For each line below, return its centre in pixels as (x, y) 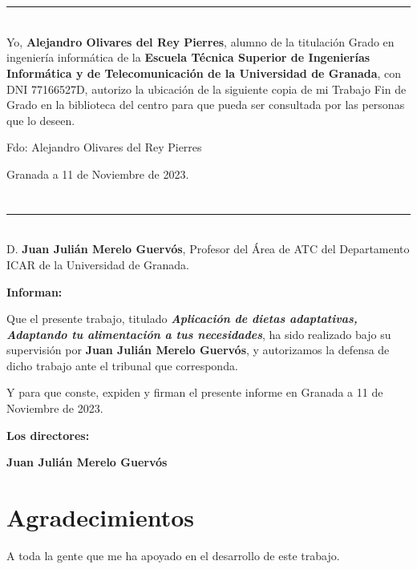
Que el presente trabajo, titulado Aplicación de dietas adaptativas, (182, 319)
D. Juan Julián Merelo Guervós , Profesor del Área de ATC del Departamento (208, 249)
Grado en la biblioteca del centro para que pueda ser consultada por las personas (206, 105)
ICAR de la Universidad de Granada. (98, 264)
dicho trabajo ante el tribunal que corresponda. (122, 365)
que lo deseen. (41, 120)
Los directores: (48, 435)
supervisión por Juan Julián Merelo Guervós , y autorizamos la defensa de (198, 350)
